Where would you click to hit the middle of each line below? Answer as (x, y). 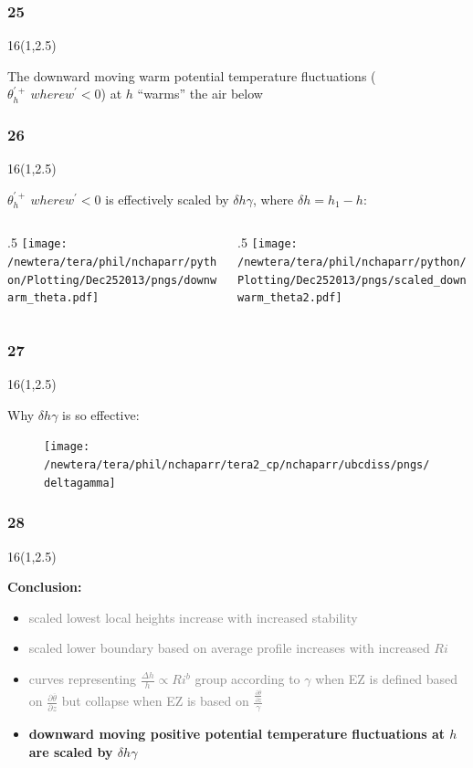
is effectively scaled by (167, 199)
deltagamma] (80, 483)
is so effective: (101, 414)
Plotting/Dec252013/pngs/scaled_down (352, 280)
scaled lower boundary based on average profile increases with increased (229, 648)
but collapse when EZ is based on (155, 701)
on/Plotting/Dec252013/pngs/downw (112, 280)
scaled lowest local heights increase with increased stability (193, 617)
